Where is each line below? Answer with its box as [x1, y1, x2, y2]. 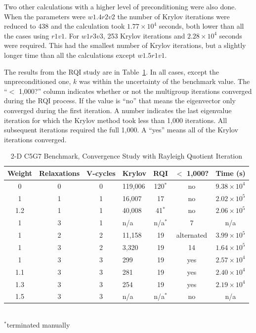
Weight [7, 167, 32, 178]
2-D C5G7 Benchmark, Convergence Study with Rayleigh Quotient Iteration [10, 151, 243, 161]
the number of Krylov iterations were [117, 11, 230, 21]
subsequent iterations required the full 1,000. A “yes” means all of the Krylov [4, 125, 238, 135]
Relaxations [39, 167, 80, 178]
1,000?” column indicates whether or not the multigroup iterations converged [18, 85, 252, 96]
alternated [176, 230, 208, 240]
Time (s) [215, 167, 246, 178]
